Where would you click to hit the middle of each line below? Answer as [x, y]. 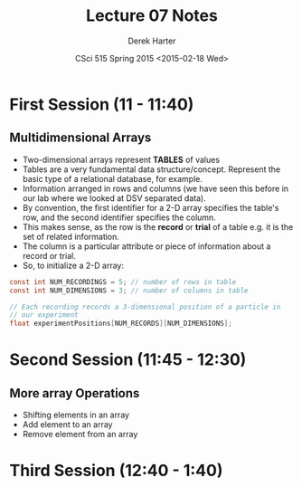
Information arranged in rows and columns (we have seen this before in [156, 188]
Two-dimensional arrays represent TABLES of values [121, 159]
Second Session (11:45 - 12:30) [128, 360]
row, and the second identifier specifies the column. [119, 217]
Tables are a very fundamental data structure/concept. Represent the [151, 169]
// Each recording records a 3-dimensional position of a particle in [145, 307]
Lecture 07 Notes [152, 16]
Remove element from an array [80, 434]
